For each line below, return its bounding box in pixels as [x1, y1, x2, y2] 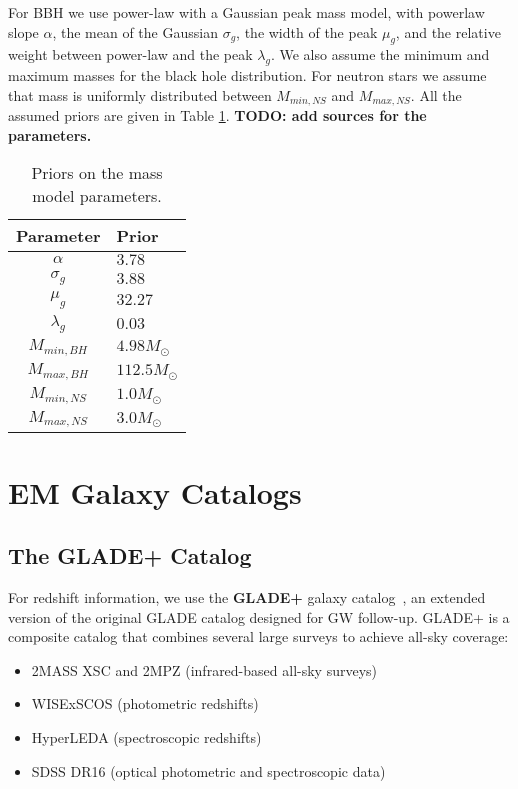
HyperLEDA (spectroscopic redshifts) [31, 727, 262, 748]
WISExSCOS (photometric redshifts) [31, 693, 259, 714]
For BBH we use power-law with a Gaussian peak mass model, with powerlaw [8, 2, 485, 22]
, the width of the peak [236, 21, 378, 42]
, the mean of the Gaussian [52, 21, 218, 42]
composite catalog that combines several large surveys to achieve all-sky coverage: [8, 626, 509, 647]
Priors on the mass [31, 161, 163, 185]
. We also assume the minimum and [270, 44, 490, 65]
